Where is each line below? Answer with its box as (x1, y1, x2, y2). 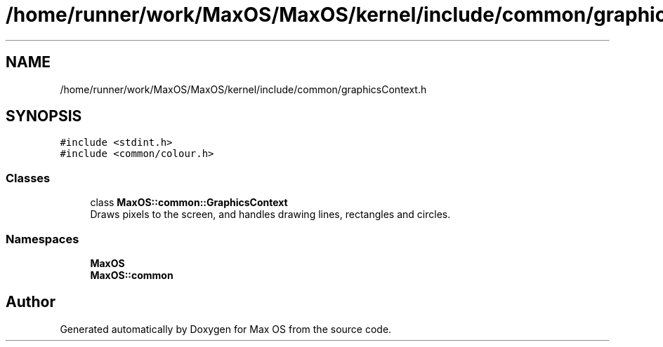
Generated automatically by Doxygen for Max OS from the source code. (60, 322, 392, 335)
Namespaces (6, 231, 79, 246)
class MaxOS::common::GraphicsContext (90, 196, 288, 209)
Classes (6, 170, 51, 185)
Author (6, 293, 55, 311)
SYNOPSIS (6, 107, 82, 125)
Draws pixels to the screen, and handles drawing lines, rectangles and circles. (90, 208, 451, 221)
